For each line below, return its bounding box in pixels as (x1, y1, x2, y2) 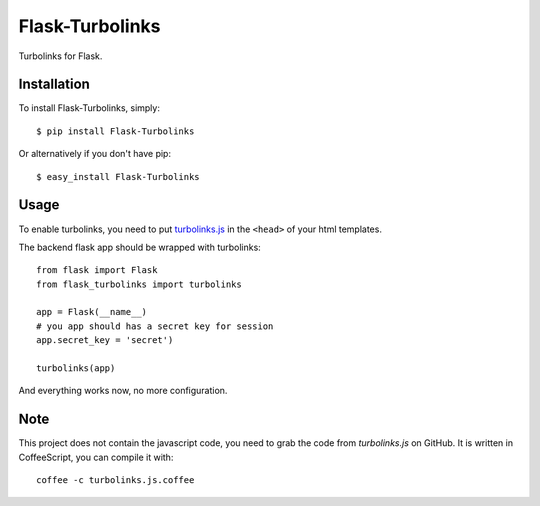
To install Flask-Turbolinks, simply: (18, 102, 160, 114)
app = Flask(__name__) (36, 306, 148, 318)
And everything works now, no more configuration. (18, 385, 228, 397)
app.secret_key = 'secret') (36, 335, 174, 346)
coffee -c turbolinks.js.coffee (36, 475, 195, 486)
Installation (18, 76, 90, 93)
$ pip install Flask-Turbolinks (36, 125, 195, 137)
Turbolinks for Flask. (18, 50, 103, 62)
